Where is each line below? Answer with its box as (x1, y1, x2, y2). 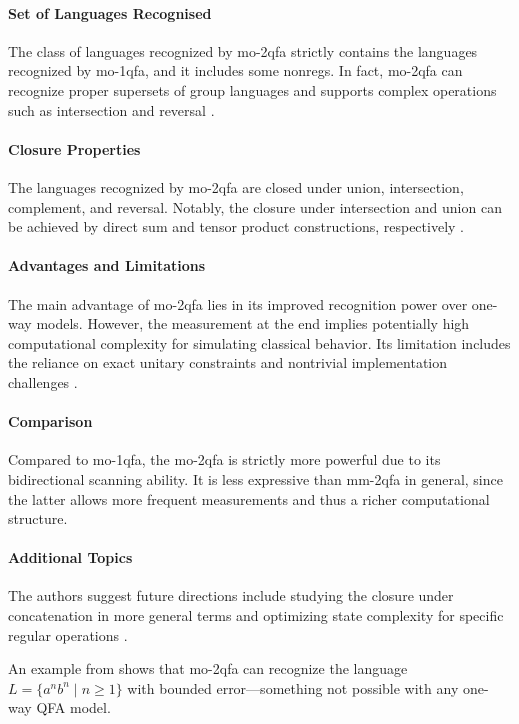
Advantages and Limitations (8, 255, 206, 276)
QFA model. (36, 697, 111, 718)
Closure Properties (8, 138, 141, 159)
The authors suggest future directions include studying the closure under (8, 585, 454, 606)
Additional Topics (8, 547, 133, 568)
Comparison (8, 411, 93, 432)
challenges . (8, 371, 78, 392)
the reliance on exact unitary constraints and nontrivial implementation (8, 352, 448, 373)
